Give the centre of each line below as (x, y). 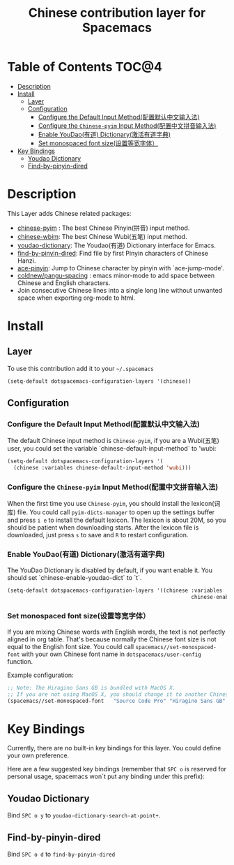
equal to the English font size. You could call (71, 646)
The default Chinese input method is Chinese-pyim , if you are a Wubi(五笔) (113, 441)
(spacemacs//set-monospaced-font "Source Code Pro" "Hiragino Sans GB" (117, 701)
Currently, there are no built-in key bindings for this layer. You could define (114, 748)
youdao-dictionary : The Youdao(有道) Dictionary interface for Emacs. (116, 245)
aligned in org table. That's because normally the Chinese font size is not (112, 639)
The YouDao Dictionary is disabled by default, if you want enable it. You (110, 570)
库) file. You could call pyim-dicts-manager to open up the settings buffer (111, 512)
